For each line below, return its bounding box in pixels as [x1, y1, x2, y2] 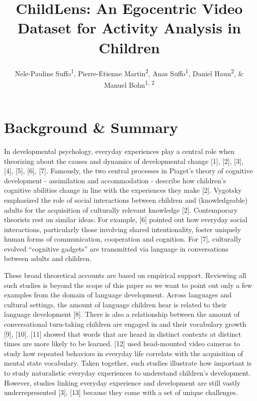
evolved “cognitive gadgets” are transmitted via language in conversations [4, 243, 229, 254]
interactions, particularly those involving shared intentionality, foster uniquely [4, 224, 241, 234]
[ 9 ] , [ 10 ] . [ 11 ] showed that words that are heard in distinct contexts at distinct [4, 328, 241, 339]
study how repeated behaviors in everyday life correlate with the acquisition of [4, 348, 244, 358]
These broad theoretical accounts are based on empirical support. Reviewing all [4, 270, 247, 280]
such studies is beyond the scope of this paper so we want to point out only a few [4, 279, 253, 290]
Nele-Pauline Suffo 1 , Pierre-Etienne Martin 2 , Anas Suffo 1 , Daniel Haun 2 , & [15, 66, 244, 78]
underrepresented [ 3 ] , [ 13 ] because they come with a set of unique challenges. [4, 387, 238, 398]
